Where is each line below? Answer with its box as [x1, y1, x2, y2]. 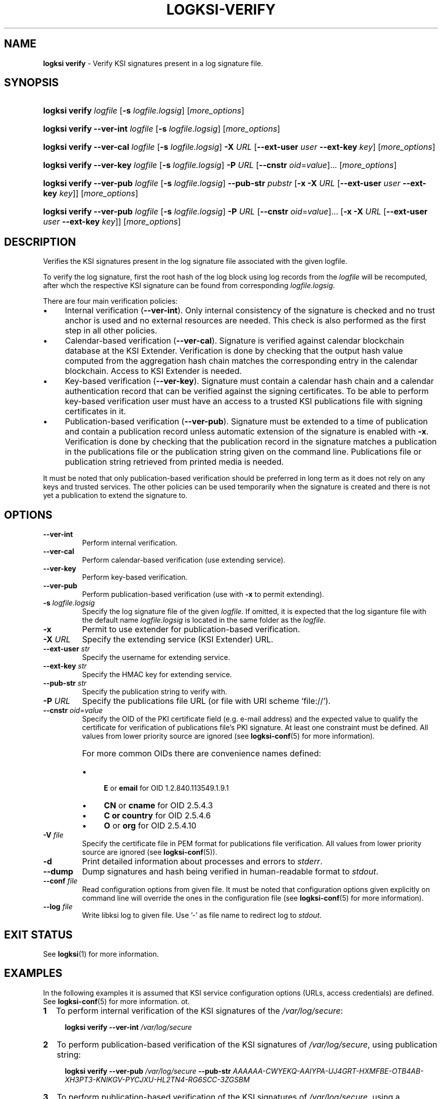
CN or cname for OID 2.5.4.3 [104, 800, 213, 811]
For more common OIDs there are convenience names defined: [82, 748, 321, 759]
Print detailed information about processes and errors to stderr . [82, 856, 322, 867]
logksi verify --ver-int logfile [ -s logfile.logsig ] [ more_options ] [43, 124, 281, 134]
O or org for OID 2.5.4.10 [104, 820, 197, 831]
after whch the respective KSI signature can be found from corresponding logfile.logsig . [43, 281, 335, 290]
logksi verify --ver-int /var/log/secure [65, 1022, 192, 1031]
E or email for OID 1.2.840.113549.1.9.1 [103, 784, 229, 793]
